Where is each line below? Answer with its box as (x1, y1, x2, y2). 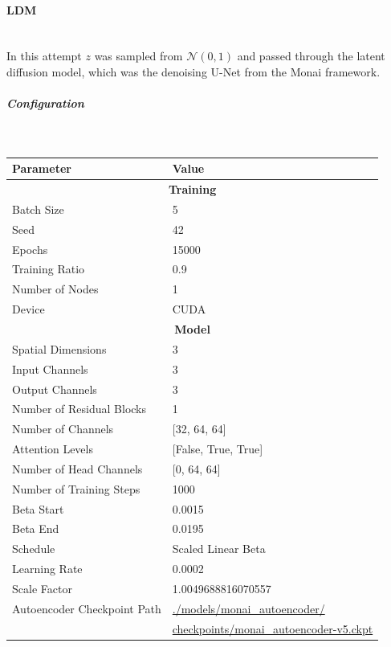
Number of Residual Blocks (12, 400, 147, 417)
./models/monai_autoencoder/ (172, 600, 325, 616)
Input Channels (12, 360, 88, 377)
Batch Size (12, 200, 64, 217)
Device (12, 301, 45, 317)
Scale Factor (12, 579, 72, 596)
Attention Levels (12, 440, 93, 457)
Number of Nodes (12, 281, 99, 297)
